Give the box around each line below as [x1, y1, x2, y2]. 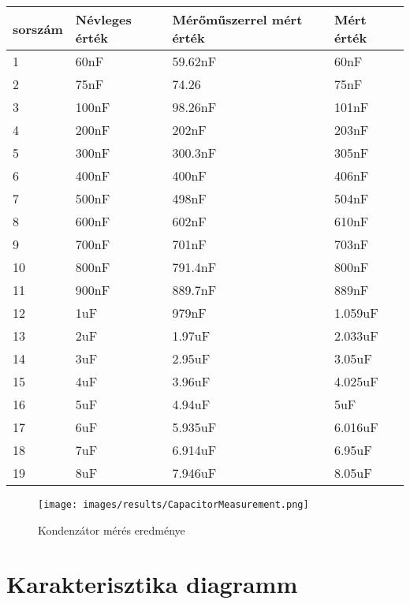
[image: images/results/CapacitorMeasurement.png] [38, 499, 309, 510]
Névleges [75, 10, 132, 28]
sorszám [13, 19, 63, 38]
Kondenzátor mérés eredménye [38, 521, 185, 538]
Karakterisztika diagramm [6, 568, 298, 600]
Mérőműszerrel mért [172, 10, 303, 28]
